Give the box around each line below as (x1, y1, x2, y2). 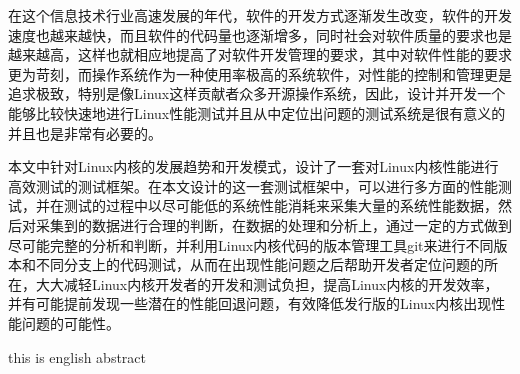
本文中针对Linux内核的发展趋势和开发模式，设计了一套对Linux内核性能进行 (8, 156, 499, 177)
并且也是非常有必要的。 (8, 122, 162, 143)
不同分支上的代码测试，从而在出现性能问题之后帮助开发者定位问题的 (35, 254, 484, 275)
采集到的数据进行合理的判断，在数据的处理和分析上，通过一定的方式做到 (35, 214, 512, 235)
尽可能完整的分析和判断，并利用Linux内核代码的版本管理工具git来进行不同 (8, 234, 494, 255)
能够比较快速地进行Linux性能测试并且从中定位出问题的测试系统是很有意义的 (8, 102, 506, 123)
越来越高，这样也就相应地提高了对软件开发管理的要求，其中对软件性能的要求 (8, 44, 512, 65)
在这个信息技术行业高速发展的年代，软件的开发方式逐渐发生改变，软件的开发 (8, 5, 512, 25)
